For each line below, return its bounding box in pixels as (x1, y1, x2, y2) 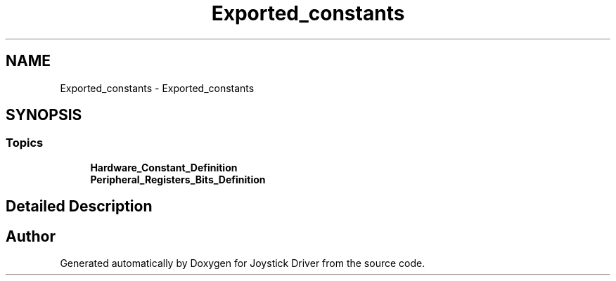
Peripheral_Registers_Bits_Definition (90, 173, 266, 185)
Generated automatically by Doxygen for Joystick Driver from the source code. (60, 257, 425, 270)
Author (6, 227, 56, 245)
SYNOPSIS (6, 106, 82, 124)
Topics (6, 136, 44, 150)
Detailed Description (6, 197, 153, 216)
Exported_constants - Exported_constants (60, 81, 255, 94)
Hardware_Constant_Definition (90, 161, 238, 174)
